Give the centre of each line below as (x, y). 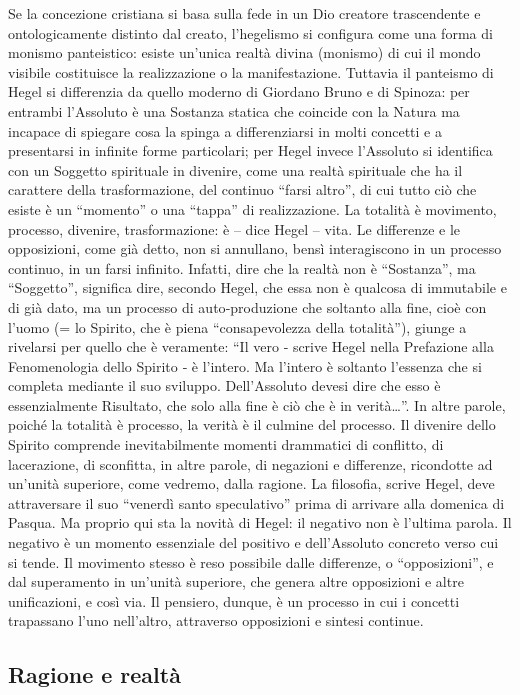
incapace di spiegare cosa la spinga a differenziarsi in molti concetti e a (225, 130)
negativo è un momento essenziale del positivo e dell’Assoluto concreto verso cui (253, 542)
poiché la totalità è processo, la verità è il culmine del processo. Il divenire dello (252, 424)
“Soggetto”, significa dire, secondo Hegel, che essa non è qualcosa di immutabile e (257, 287)
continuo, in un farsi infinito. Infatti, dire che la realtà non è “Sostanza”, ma (242, 267)
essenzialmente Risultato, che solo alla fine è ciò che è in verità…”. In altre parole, (257, 404)
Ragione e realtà (94, 674)
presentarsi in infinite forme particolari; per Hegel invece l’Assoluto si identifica (250, 150)
